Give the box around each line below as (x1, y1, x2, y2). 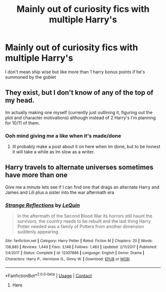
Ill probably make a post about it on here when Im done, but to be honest (12, 144, 161, 150)
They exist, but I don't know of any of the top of (5, 88, 154, 97)
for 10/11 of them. (5, 120, 41, 126)
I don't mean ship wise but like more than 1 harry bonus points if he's (5, 68, 145, 75)
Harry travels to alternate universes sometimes (5, 163, 154, 172)
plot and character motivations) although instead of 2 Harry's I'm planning (5, 115, 156, 120)
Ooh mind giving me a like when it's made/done (5, 132, 122, 139)
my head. (5, 96, 35, 105)
